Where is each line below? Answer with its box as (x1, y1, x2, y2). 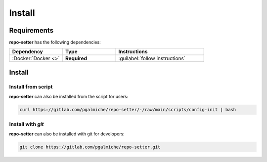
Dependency (12, 48, 43, 55)
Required (65, 55, 88, 62)
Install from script (9, 83, 53, 90)
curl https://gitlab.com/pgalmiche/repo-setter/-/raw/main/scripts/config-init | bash (19, 107, 236, 113)
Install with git (9, 121, 44, 127)
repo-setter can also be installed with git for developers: (9, 131, 125, 137)
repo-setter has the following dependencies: (9, 40, 101, 45)
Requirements (9, 26, 54, 35)
